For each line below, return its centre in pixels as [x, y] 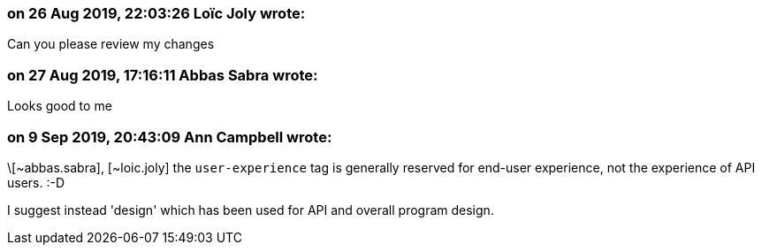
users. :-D [36, 182]
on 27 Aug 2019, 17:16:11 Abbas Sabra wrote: [163, 75]
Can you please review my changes [111, 44]
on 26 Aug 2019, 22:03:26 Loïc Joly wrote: [156, 13]
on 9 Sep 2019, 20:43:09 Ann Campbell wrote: [170, 137]
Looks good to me [60, 106]
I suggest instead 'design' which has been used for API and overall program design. [251, 210]
